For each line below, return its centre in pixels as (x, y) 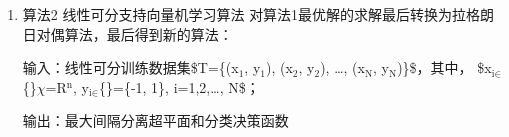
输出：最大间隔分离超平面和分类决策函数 (155, 120)
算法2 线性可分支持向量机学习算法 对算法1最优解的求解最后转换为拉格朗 (258, 14)
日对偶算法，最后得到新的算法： (127, 33)
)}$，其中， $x (444, 67)
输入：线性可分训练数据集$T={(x (130, 67)
